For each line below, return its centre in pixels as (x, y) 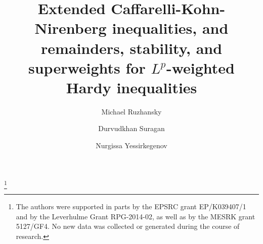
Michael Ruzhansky (131, 111)
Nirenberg (71, 28)
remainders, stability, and (131, 48)
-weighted (200, 67)
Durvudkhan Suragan (131, 128)
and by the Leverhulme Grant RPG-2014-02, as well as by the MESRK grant (136, 216)
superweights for (87, 67)
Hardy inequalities (131, 87)
